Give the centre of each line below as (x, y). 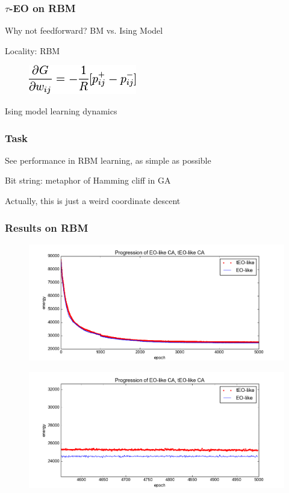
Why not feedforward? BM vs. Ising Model (84, 30)
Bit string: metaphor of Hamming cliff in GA (88, 180)
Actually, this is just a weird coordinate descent (93, 200)
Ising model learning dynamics (61, 111)
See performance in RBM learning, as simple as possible (108, 160)
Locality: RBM (33, 50)
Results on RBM (47, 227)
